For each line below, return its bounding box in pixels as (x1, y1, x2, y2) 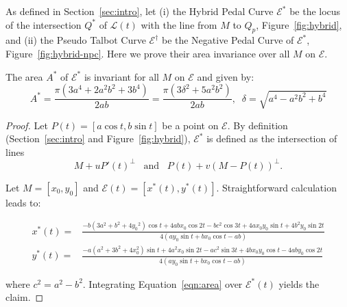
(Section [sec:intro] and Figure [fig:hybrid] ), (5, 131, 191, 146)
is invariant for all (84, 69, 159, 83)
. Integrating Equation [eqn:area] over (82, 276, 243, 291)
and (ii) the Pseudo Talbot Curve (5, 33, 146, 47)
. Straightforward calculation (216, 180, 337, 194)
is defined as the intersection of (206, 131, 337, 146)
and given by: (197, 69, 254, 83)
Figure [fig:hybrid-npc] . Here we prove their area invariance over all (5, 46, 290, 60)
